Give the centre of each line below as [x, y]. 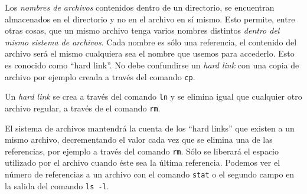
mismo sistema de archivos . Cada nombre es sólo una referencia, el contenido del [151, 42]
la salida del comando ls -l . [57, 185]
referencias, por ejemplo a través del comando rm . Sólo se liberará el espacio [142, 151]
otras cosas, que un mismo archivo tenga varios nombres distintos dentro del [142, 30]
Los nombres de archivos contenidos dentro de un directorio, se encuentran [140, 7]
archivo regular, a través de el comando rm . [83, 108]
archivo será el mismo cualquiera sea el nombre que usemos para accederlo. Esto [150, 53]
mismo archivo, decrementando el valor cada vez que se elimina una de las [139, 139]
